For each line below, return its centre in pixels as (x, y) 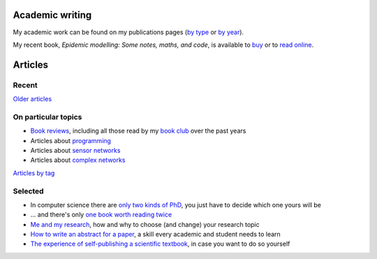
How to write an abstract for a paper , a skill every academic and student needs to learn (155, 235)
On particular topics (47, 117)
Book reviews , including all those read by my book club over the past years (138, 131)
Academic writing (52, 15)
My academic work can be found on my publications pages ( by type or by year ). (128, 32)
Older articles (32, 99)
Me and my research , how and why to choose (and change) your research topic (145, 224)
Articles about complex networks (78, 160)
